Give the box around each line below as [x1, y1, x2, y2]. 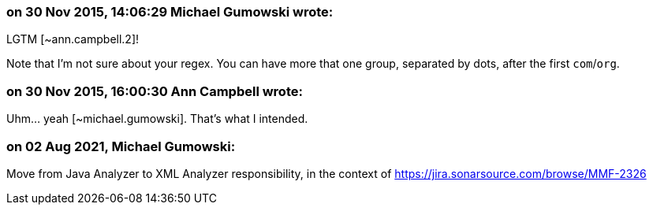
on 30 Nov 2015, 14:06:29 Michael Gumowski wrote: [6, 4, 334, 20]
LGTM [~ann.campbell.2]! [6, 32, 140, 46]
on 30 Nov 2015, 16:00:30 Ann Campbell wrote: [6, 83, 303, 99]
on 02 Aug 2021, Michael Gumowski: [6, 138, 236, 154]
